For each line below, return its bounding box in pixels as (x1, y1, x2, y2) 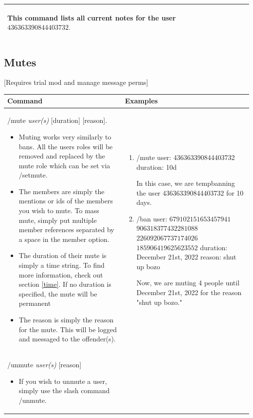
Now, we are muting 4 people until (136, 278, 240, 288)
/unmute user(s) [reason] (7, 359, 82, 370)
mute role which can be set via (18, 160, 110, 170)
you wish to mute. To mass (18, 205, 99, 216)
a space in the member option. (18, 234, 109, 244)
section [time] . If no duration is (18, 279, 111, 289)
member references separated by (18, 224, 114, 235)
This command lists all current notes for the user (7, 12, 176, 22)
